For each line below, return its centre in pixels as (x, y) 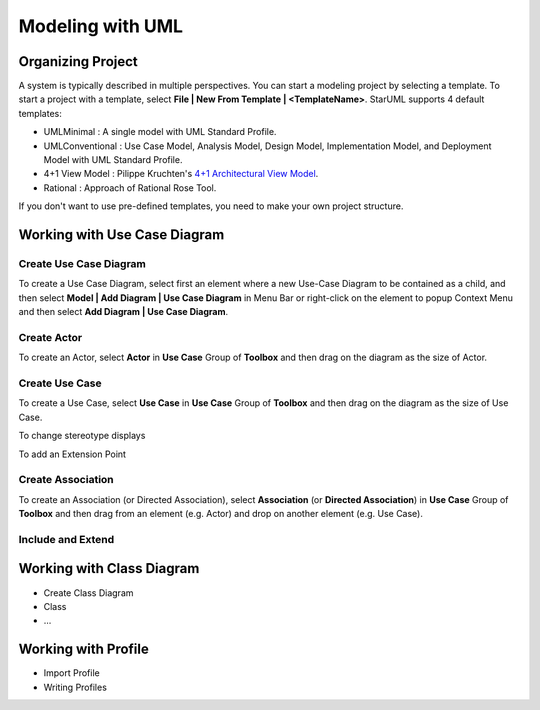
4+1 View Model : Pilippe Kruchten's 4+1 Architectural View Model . (181, 174)
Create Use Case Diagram (82, 263)
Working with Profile (83, 649)
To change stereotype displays (82, 436)
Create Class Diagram (88, 592)
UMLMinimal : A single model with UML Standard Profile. (160, 132)
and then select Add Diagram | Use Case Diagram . (123, 312)
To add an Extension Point (72, 454)
